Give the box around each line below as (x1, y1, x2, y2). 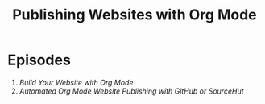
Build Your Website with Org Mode (19, 77, 134, 87)
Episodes (7, 51, 72, 69)
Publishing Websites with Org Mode (12, 6, 257, 24)
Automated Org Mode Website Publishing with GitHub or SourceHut (19, 86, 244, 96)
